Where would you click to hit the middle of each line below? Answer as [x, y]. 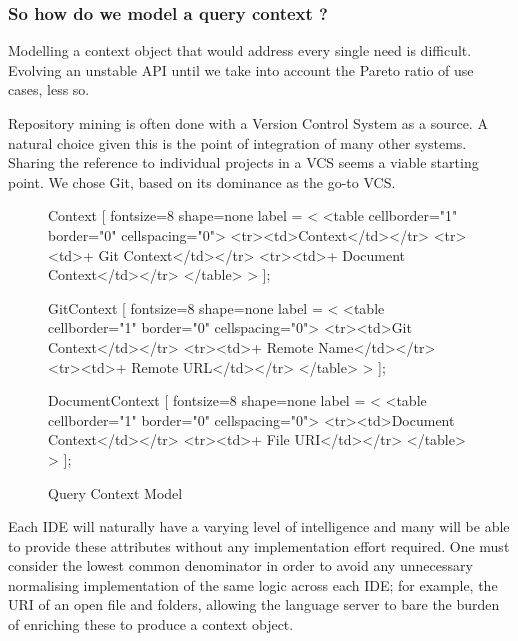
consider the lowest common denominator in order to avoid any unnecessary [240, 565]
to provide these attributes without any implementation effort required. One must [259, 545]
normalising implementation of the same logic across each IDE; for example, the [253, 584]
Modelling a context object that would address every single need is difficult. [240, 50]
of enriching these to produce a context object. [151, 624]
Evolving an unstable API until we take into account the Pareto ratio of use [241, 69]
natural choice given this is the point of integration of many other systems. [237, 142]
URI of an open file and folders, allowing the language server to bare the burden [254, 604]
